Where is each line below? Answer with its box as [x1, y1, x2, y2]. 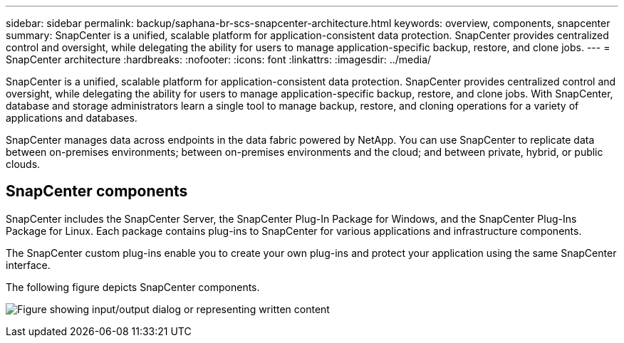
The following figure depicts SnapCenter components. [6, 280, 260, 293]
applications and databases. [6, 112, 137, 124]
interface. [6, 258, 51, 271]
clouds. [6, 158, 41, 170]
